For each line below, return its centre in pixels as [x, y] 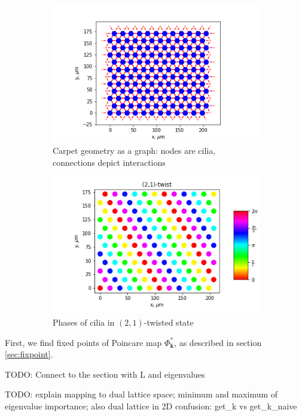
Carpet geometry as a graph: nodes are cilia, [134, 150]
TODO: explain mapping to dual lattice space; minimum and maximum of [141, 394]
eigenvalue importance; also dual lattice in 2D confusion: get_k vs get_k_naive [151, 406]
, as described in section [218, 342]
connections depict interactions [109, 162]
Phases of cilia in [84, 322]
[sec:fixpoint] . [29, 354]
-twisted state [169, 322]
